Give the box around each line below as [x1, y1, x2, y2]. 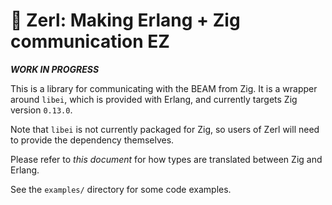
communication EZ [10, 30, 170, 53]
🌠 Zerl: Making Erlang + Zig [10, 9, 241, 32]
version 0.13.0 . [10, 104, 73, 116]
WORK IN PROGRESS [10, 63, 100, 75]
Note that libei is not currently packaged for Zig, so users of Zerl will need [10, 123, 320, 135]
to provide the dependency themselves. [10, 134, 175, 146]
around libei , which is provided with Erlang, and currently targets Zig [10, 93, 298, 105]
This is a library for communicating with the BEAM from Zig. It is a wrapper [10, 82, 318, 94]
